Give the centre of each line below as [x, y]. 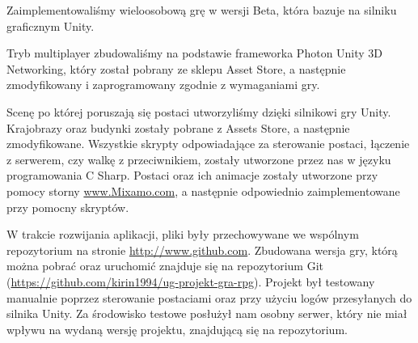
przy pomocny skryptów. [68, 207]
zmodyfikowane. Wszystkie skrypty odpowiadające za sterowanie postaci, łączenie [208, 144]
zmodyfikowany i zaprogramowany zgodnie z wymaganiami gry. [163, 85]
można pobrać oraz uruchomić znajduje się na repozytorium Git [165, 266]
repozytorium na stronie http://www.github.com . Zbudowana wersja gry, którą [202, 250]
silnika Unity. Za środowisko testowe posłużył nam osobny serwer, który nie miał [207, 313]
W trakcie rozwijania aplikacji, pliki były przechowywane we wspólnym [183, 234]
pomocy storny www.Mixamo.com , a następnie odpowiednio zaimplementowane [203, 191]
